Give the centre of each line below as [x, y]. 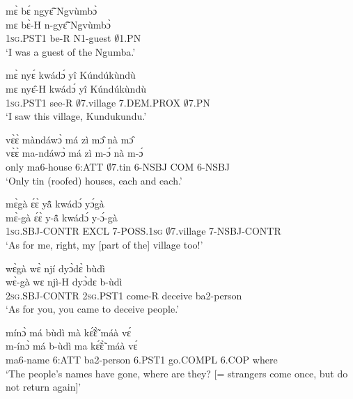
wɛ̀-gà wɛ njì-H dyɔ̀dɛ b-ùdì [64, 282]
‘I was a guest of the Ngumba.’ [71, 51]
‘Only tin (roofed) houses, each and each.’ [94, 180]
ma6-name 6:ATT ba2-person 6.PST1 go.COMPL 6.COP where [142, 360]
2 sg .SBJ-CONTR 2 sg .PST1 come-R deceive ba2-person [124, 295]
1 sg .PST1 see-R [39, 102]
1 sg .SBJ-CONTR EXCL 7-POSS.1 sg [84, 231]
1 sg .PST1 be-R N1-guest [58, 38]
